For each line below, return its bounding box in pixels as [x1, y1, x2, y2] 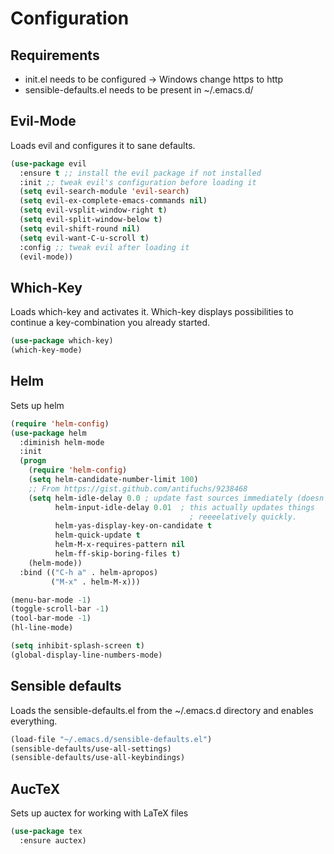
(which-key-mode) [10, 345, 83, 356]
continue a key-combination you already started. [10, 317, 211, 329]
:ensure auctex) [19, 835, 87, 846]
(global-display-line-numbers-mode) [10, 650, 163, 660]
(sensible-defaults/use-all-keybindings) [10, 753, 186, 763]
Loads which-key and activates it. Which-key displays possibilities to [10, 306, 294, 318]
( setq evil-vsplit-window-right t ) [19, 205, 168, 216]
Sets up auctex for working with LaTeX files [10, 807, 189, 819]
